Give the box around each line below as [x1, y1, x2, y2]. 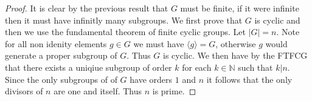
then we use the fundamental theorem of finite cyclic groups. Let [5, 25, 246, 38]
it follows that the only [206, 73, 293, 85]
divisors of [5, 85, 43, 97]
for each [182, 60, 212, 73]
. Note [276, 25, 300, 38]
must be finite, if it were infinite [180, 2, 299, 14]
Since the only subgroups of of [5, 73, 117, 85]
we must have [133, 37, 184, 50]
